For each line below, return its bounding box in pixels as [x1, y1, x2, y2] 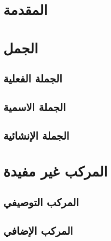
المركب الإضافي [3, 223, 73, 238]
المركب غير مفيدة [3, 161, 108, 181]
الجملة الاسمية [3, 99, 66, 114]
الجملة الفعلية [3, 71, 62, 86]
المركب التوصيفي [3, 194, 79, 209]
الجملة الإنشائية [3, 128, 69, 143]
